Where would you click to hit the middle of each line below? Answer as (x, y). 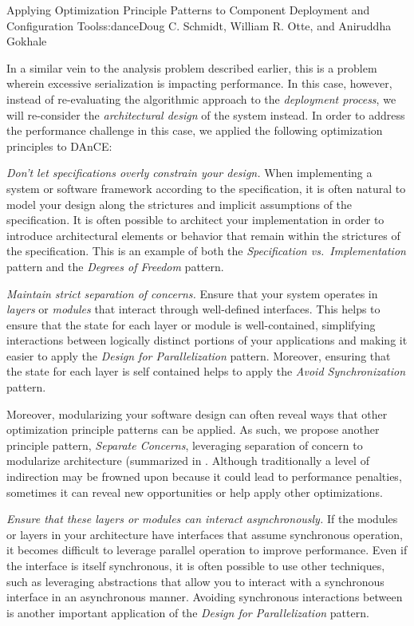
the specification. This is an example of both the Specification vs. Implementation (206, 251)
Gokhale (27, 41)
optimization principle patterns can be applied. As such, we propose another (193, 429)
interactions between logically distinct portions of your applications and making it (207, 340)
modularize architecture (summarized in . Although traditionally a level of (188, 461)
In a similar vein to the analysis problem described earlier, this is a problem (192, 67)
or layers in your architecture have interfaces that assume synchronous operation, (205, 534)
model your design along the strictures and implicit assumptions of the (179, 204)
